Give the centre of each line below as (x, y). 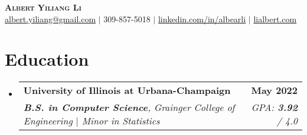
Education (47, 59)
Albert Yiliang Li (43, 7)
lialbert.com (275, 18)
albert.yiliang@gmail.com (50, 18)
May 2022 (274, 90)
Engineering (48, 121)
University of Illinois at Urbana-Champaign (127, 90)
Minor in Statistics (121, 121)
